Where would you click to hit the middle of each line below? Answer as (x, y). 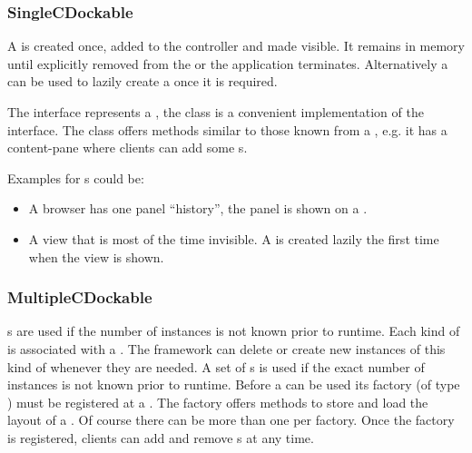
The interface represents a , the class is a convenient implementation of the (216, 112)
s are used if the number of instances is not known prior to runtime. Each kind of (234, 331)
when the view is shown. (96, 256)
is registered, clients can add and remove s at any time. (161, 437)
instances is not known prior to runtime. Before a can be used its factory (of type (234, 384)
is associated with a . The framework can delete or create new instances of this (226, 348)
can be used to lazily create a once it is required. (143, 81)
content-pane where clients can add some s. (128, 148)
